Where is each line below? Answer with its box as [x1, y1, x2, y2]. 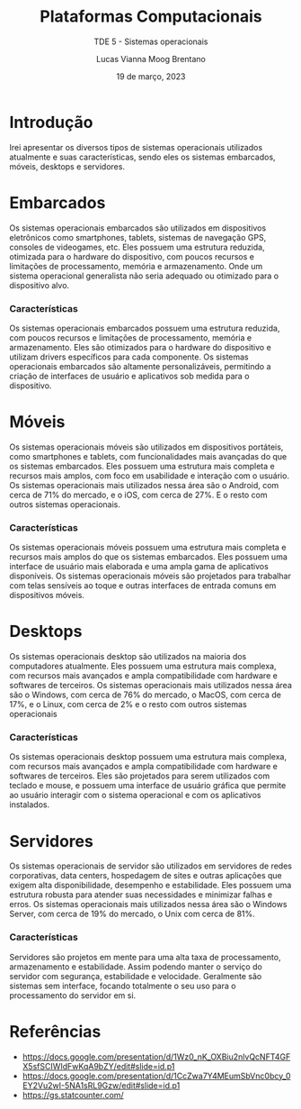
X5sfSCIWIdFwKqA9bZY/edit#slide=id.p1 [22, 1060, 175, 1071]
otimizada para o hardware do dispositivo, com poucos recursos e [9, 250, 254, 262]
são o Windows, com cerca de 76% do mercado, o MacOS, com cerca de [9, 689, 281, 700]
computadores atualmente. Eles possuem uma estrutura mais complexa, [9, 660, 277, 672]
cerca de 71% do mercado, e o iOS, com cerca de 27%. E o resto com [9, 489, 268, 500]
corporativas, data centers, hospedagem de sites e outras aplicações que [9, 870, 283, 881]
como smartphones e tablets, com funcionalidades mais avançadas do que [9, 450, 288, 461]
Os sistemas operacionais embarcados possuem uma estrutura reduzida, [9, 323, 280, 333]
